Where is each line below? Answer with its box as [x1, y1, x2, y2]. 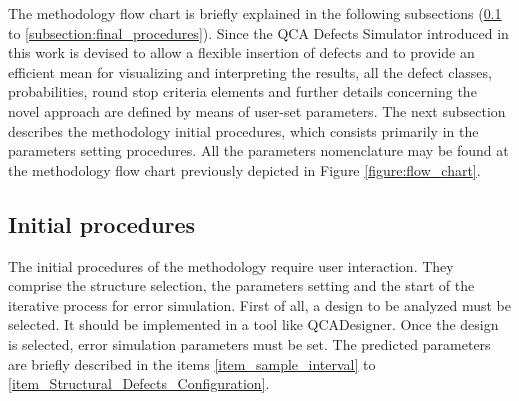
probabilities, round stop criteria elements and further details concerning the [8, 81, 477, 102]
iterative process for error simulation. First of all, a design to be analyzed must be [8, 294, 511, 315]
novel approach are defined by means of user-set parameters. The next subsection [8, 100, 506, 121]
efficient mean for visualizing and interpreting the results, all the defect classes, [8, 61, 492, 82]
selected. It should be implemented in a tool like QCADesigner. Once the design [8, 314, 499, 335]
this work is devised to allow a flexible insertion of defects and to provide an [8, 42, 475, 63]
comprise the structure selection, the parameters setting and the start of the [8, 275, 475, 296]
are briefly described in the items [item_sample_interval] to [8, 353, 376, 374]
